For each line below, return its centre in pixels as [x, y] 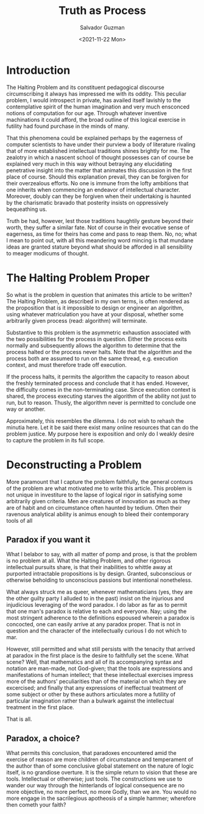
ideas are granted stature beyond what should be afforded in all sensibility [99, 247]
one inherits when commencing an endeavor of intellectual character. [93, 189]
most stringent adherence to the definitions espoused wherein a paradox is [100, 618]
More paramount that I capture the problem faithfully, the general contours [100, 481]
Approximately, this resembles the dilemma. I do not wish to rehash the [95, 420]
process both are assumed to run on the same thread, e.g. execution [92, 358]
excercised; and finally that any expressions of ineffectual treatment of [95, 688]
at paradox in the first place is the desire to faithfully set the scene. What [97, 656]
